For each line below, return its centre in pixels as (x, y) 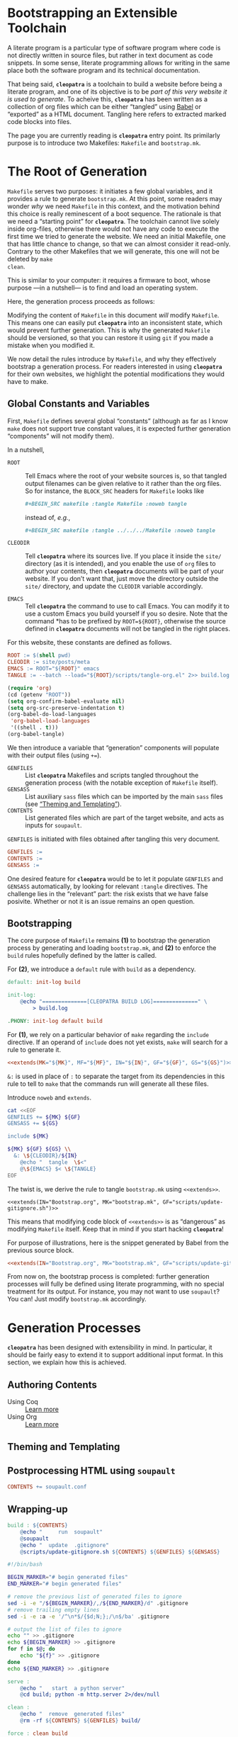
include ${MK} (28, 1136)
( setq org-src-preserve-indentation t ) (66, 708)
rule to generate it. (34, 1049)
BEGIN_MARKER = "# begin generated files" (68, 1578)
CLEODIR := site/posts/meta (49, 662)
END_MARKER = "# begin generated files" (64, 1584)
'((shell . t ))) (34, 728)
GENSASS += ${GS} (33, 1124)
